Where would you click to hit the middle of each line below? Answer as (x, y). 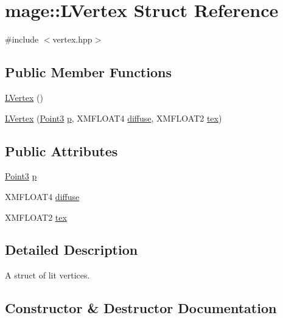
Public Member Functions (88, 72)
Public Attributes (61, 150)
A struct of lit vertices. (47, 275)
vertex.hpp (72, 39)
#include (22, 39)
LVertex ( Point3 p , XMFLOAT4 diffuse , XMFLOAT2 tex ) (114, 118)
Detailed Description (72, 250)
